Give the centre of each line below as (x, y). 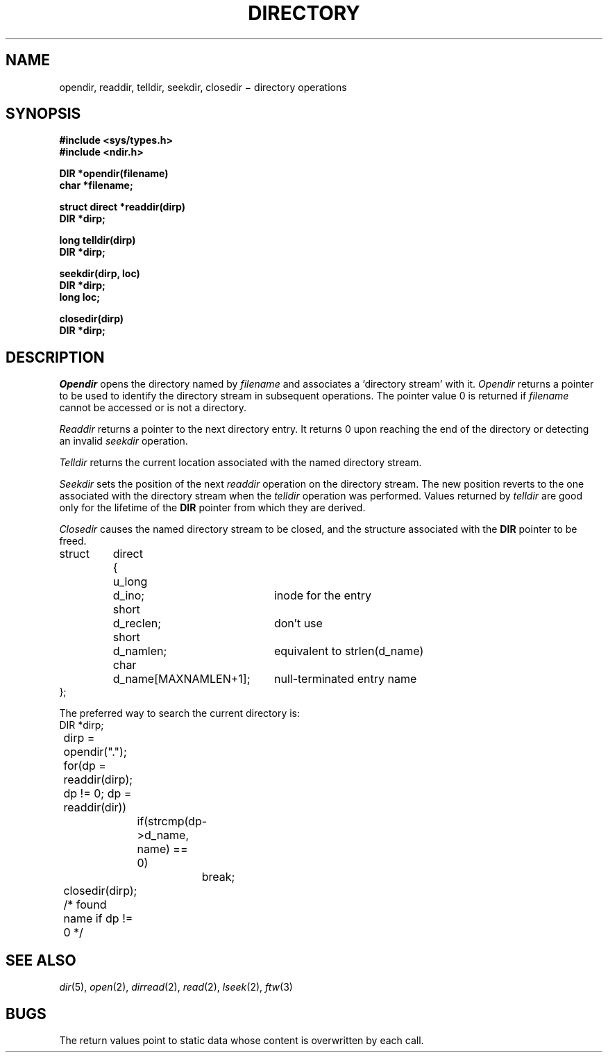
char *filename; (96, 185)
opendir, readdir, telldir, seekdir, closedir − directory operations (203, 87)
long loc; (80, 297)
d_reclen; (137, 623)
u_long (130, 582)
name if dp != (98, 919)
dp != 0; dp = (98, 794)
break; (218, 877)
